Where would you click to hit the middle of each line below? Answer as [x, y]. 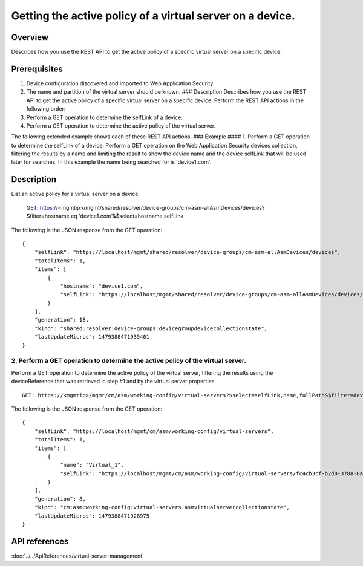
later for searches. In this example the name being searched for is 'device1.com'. [111, 162]
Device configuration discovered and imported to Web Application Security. [120, 83]
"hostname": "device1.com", [102, 286]
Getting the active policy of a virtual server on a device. [153, 16]
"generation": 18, [62, 320]
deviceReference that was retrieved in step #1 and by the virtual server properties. [113, 382]
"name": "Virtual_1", [92, 465]
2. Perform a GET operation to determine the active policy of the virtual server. [129, 361]
